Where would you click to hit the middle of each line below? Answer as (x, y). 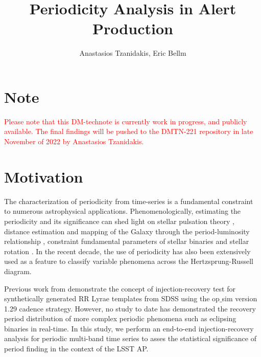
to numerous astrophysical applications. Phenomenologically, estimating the (123, 211)
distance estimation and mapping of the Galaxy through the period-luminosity (127, 231)
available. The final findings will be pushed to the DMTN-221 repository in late (129, 131)
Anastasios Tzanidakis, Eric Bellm (133, 53)
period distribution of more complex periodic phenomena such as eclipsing (120, 318)
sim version (240, 298)
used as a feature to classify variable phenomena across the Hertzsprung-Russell (129, 261)
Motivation (44, 176)
